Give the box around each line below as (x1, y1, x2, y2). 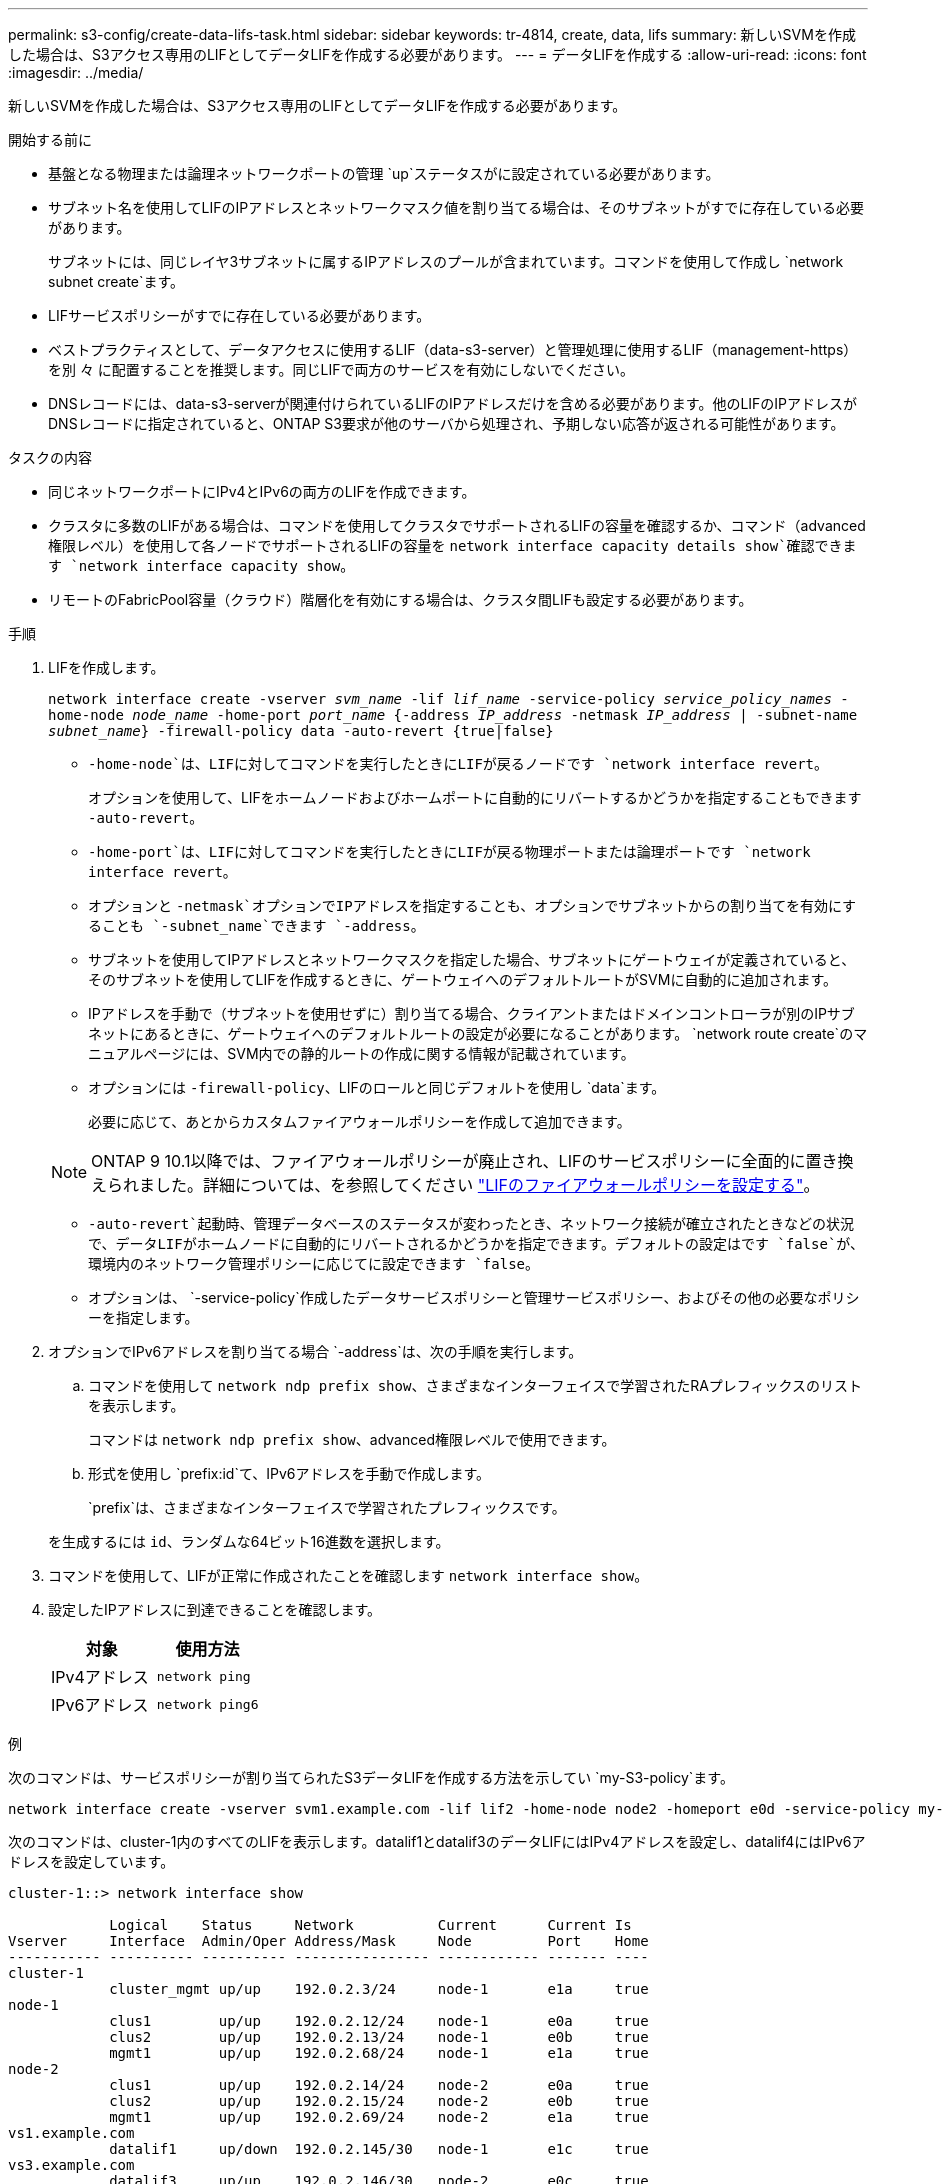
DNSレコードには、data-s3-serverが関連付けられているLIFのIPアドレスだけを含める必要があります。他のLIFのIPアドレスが (48, 395, 858, 412)
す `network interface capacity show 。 (48, 557, 355, 574)
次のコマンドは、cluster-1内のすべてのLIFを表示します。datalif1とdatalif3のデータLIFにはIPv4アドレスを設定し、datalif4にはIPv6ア (8, 1833, 866, 1850)
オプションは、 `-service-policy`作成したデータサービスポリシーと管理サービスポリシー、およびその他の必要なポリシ (88, 1289, 860, 1306)
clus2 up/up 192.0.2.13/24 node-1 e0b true (109, 2029, 649, 2045)
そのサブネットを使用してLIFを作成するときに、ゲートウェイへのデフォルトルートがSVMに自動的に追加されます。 (88, 971, 837, 988)
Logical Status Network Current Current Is (109, 1917, 632, 1933)
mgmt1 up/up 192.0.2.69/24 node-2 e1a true (109, 2109, 649, 2125)
